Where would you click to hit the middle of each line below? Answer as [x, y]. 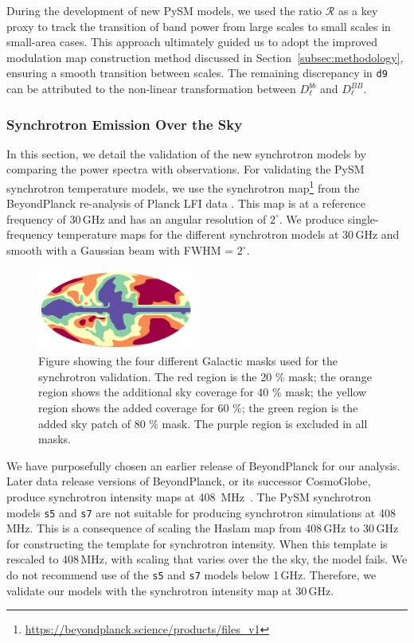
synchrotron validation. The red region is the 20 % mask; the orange [205, 376]
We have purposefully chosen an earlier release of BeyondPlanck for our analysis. [203, 465]
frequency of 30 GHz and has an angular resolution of [137, 218]
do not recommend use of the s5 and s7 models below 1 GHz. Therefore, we [191, 574]
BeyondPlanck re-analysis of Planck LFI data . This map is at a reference [186, 203]
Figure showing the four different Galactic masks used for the [188, 361]
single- [363, 218]
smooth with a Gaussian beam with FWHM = [120, 250]
